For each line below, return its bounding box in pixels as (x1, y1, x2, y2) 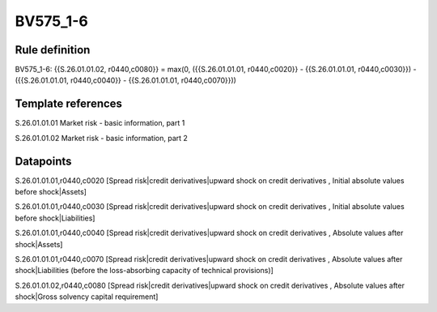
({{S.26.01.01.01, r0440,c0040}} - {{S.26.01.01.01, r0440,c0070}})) (15, 75, 236, 85)
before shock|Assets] (15, 187, 87, 197)
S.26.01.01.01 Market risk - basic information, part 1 (15, 118, 185, 128)
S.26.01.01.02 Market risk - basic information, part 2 (15, 133, 188, 143)
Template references (15, 97, 123, 111)
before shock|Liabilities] (15, 213, 95, 223)
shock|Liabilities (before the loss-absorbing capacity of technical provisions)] (15, 266, 274, 276)
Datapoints (15, 154, 72, 168)
